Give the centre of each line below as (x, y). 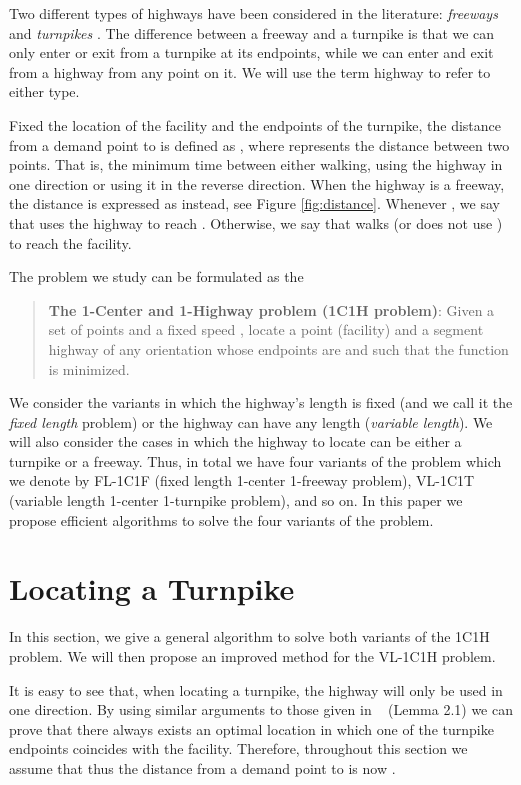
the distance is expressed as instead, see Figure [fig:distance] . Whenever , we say (254, 203)
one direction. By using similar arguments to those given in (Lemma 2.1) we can (261, 709)
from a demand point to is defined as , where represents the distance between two (259, 144)
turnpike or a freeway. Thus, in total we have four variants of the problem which (255, 460)
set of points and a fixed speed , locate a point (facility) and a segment (266, 329)
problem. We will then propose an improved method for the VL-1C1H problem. (252, 655)
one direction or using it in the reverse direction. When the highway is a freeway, (257, 183)
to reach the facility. (70, 242)
